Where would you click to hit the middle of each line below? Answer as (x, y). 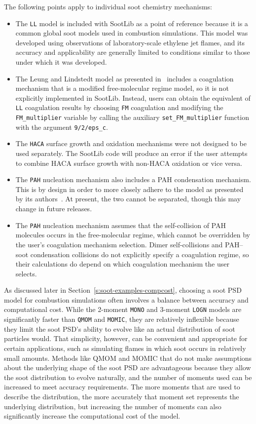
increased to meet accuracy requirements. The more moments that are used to (122, 387)
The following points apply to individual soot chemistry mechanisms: (108, 6)
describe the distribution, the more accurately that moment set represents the (122, 396)
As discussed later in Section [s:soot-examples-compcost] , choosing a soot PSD (123, 290)
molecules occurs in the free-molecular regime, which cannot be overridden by (133, 235)
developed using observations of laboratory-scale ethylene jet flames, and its (130, 42)
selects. (26, 273)
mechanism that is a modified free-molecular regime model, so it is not (122, 88)
